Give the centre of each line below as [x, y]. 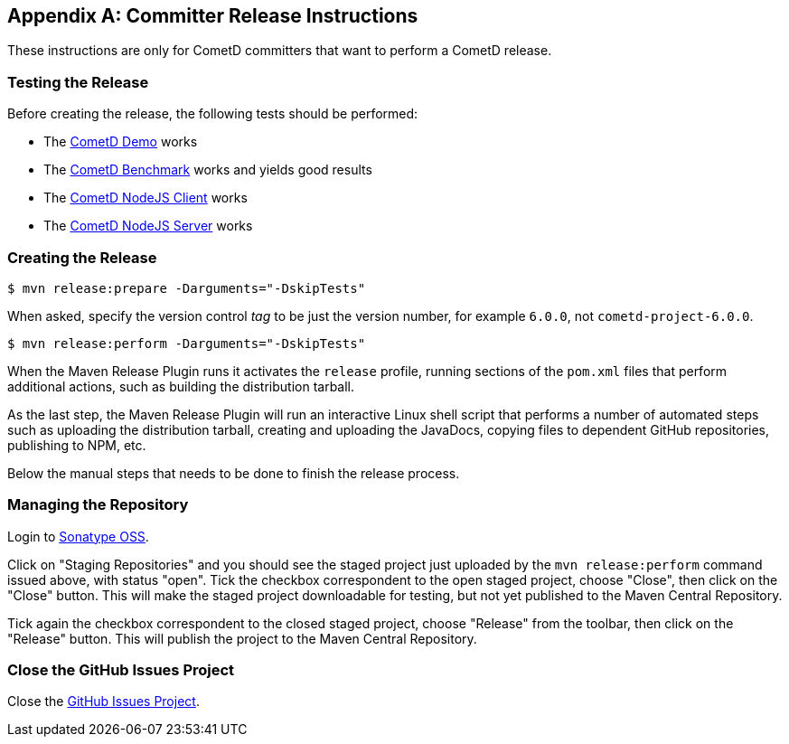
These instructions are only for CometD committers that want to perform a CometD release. [280, 51]
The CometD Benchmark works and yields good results [208, 170]
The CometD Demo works [121, 142]
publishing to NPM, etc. [77, 445]
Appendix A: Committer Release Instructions [213, 16]
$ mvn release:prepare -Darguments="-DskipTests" [187, 288]
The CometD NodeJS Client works [146, 198]
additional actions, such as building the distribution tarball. [181, 386]
